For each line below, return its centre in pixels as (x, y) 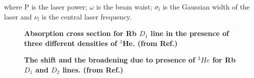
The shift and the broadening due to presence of (110, 60)
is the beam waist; (124, 6)
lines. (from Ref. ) (93, 69)
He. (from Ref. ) (150, 43)
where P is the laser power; (46, 6)
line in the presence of (190, 33)
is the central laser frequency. (87, 16)
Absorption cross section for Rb (81, 33)
